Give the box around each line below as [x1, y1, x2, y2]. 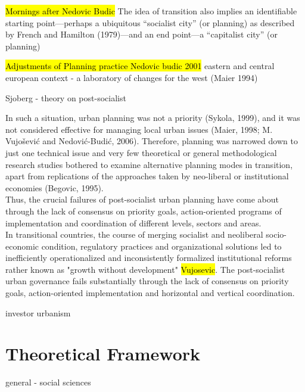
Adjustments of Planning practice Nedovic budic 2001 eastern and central [5, 60, 275, 72]
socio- [266, 228, 287, 241]
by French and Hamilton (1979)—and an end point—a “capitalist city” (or [5, 28, 278, 41]
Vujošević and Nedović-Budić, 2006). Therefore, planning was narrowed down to [5, 135, 298, 147]
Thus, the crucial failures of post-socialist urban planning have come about [5, 193, 279, 206]
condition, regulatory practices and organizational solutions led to [41, 239, 282, 252]
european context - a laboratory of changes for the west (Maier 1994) [5, 71, 258, 83]
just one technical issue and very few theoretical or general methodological [5, 146, 277, 158]
